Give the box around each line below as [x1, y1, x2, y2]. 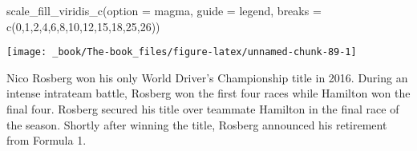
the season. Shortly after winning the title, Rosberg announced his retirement [6, 116, 387, 133]
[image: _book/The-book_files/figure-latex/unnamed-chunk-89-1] [6, 46, 357, 58]
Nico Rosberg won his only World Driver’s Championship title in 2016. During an [6, 69, 408, 85]
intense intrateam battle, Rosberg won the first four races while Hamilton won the [6, 85, 411, 101]
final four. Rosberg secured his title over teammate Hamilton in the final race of [6, 101, 399, 117]
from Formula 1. [6, 132, 87, 149]
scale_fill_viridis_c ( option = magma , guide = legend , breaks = [6, 2, 322, 18]
